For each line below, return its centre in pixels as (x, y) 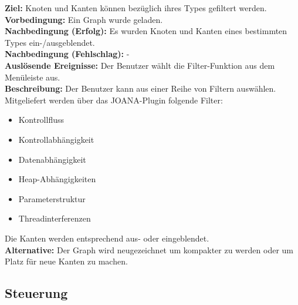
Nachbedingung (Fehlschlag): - (67, 54)
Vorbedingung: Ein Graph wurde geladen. (84, 19)
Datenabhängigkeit (52, 159)
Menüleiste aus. (33, 77)
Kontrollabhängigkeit (56, 139)
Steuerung (36, 293)
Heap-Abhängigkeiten (57, 179)
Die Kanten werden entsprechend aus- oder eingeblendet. (107, 238)
